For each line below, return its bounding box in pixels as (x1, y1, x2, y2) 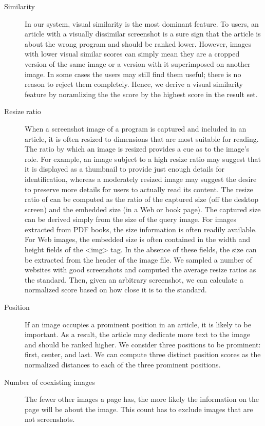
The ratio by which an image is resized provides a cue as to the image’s (25, 143, 250, 154)
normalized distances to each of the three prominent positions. (25, 359, 221, 369)
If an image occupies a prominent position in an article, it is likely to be (25, 319, 251, 329)
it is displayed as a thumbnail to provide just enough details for (25, 163, 224, 174)
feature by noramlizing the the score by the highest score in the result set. (25, 88, 258, 99)
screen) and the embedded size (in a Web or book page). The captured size (25, 203, 261, 214)
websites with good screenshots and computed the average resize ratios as (25, 264, 256, 275)
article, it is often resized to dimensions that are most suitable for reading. (25, 133, 259, 144)
